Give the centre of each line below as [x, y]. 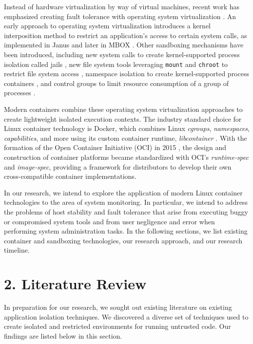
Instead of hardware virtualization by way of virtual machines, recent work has [122, 6]
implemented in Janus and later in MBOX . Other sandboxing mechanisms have [124, 45]
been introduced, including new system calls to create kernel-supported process [122, 54]
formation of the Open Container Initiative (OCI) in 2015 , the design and [115, 147]
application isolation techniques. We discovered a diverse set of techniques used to [126, 316]
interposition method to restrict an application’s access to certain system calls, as [126, 35]
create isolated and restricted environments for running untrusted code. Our [117, 326]
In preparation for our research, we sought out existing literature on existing [118, 307]
